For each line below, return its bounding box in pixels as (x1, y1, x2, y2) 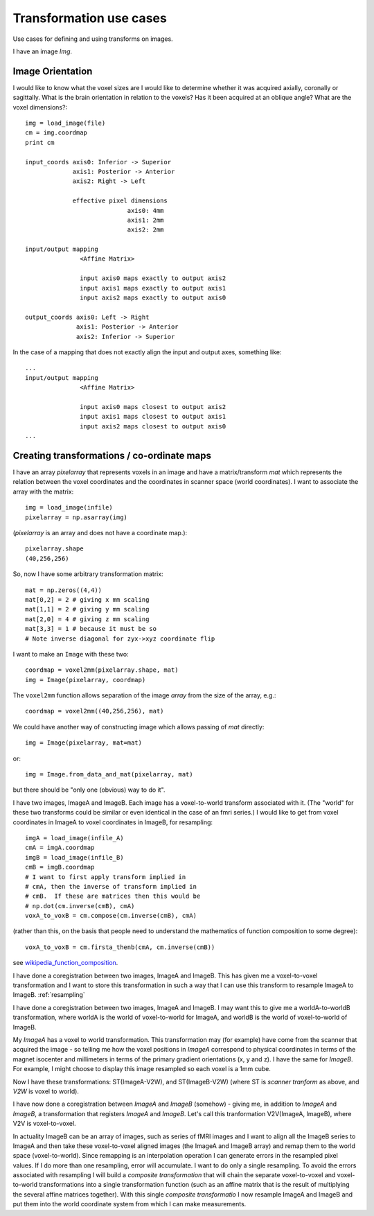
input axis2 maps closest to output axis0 (80, 422, 226, 430)
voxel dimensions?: (12, 103, 68, 111)
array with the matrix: (12, 487, 74, 496)
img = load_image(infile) (25, 503, 114, 512)
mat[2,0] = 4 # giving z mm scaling (25, 615, 150, 623)
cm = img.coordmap (25, 129, 88, 137)
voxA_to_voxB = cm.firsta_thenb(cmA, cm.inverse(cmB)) (25, 943, 215, 951)
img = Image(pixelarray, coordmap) (25, 676, 146, 684)
